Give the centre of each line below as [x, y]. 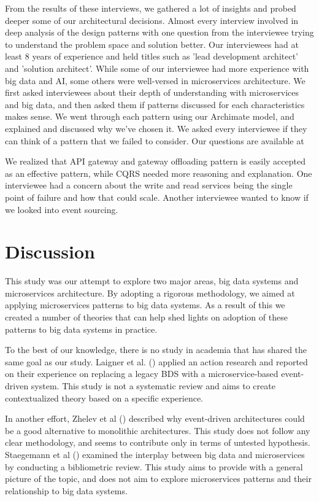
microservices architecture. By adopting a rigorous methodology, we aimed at [150, 293]
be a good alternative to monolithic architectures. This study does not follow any [158, 430]
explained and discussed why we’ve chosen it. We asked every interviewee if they [156, 128]
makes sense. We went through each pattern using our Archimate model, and [150, 116]
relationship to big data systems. [66, 490]
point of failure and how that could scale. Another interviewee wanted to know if [157, 197]
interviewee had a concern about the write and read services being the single [149, 185]
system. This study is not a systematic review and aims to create [153, 385]
